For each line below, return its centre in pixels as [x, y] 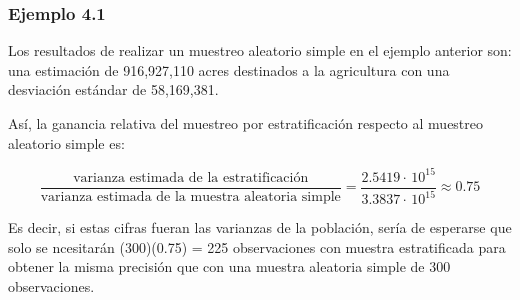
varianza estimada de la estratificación [191, 177]
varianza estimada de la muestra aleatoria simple [190, 196]
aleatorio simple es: [66, 142]
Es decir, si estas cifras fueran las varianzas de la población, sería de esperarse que [260, 227]
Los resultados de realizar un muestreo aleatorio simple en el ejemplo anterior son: [260, 50]
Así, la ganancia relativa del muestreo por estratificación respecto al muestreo [246, 123]
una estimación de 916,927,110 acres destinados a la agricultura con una [229, 69]
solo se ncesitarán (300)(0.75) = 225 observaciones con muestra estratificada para [257, 246]
